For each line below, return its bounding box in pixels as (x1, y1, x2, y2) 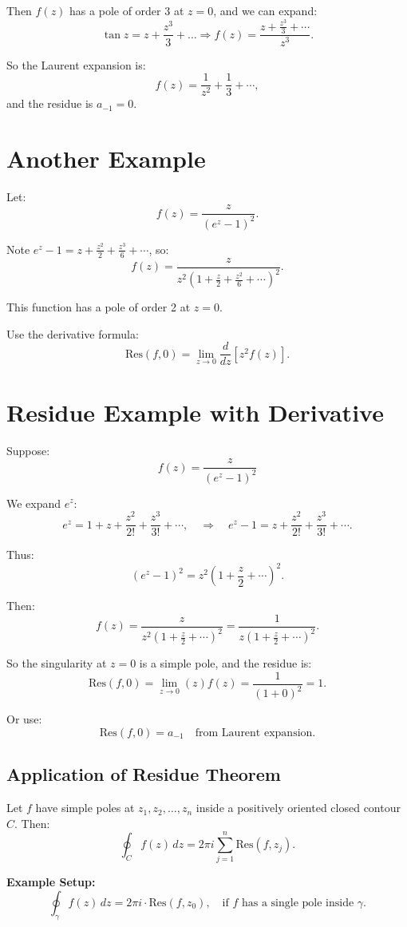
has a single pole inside (241, 897, 354, 909)
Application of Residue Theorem (6, 762, 281, 786)
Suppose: (6, 442, 50, 458)
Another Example (6, 141, 206, 174)
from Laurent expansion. (195, 727, 316, 739)
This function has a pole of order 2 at (6, 299, 191, 315)
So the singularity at (6, 655, 107, 671)
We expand (6, 494, 61, 511)
